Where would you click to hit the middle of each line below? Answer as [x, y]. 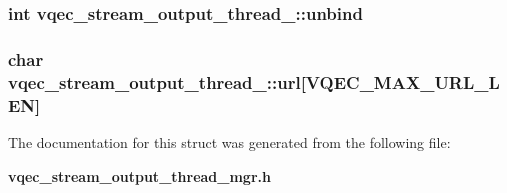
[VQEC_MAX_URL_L [400, 81]
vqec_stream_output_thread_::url [154, 81]
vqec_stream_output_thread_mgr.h [139, 175]
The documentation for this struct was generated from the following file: [229, 141]
